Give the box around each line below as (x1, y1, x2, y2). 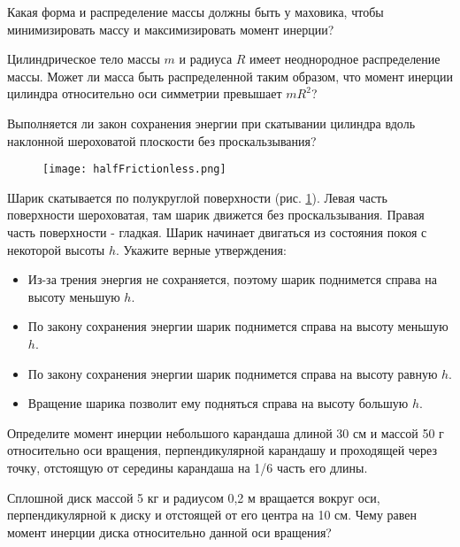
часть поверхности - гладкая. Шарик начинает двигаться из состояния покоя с (7, 223, 427, 241)
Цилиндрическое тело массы (7, 50, 160, 68)
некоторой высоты (7, 240, 105, 258)
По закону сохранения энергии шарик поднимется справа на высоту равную (27, 364, 438, 382)
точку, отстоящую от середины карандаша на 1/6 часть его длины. (7, 458, 368, 476)
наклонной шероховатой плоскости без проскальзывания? (7, 131, 317, 150)
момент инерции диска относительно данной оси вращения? (7, 522, 332, 541)
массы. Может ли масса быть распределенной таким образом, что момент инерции (7, 66, 454, 85)
